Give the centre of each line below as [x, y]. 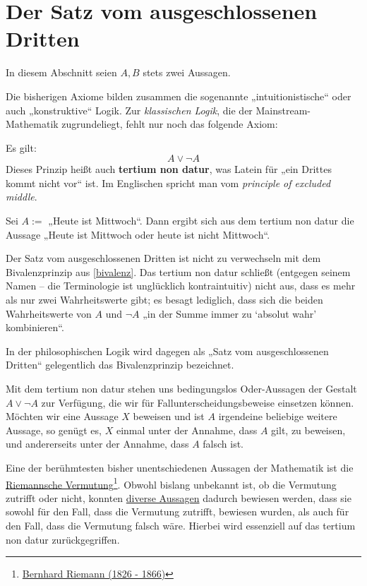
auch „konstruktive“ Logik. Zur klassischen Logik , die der [129, 110]
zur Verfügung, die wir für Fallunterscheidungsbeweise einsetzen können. [198, 402]
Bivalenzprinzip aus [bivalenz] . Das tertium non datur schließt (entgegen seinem [178, 271]
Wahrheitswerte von [49, 313]
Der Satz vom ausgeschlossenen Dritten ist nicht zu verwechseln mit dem [163, 258]
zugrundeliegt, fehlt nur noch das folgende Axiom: [170, 124]
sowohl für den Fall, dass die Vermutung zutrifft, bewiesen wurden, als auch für [178, 512]
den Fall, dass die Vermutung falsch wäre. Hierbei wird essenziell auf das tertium [181, 525]
